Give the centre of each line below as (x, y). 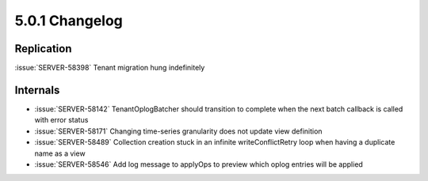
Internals (37, 90)
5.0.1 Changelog (69, 21)
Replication (43, 49)
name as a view (60, 153)
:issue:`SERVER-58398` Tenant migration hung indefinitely (110, 68)
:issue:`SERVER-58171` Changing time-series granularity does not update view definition (178, 131)
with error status (61, 120)
